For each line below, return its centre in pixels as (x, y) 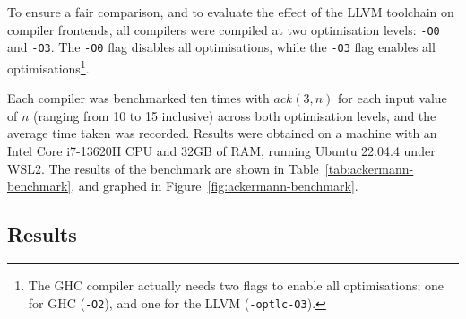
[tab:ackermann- (369, 168)
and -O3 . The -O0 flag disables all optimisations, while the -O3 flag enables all (221, 47)
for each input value (393, 98)
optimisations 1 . (48, 66)
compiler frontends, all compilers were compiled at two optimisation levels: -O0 (224, 29)
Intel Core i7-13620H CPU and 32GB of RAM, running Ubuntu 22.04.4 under (221, 150)
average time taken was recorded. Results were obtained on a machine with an (222, 133)
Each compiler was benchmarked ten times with (138, 98)
